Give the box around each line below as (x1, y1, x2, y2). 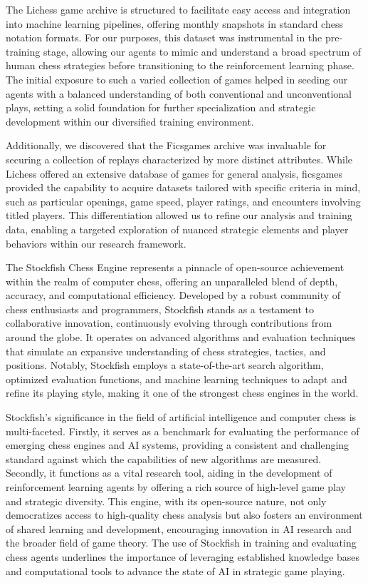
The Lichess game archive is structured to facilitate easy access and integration (6, 2, 351, 16)
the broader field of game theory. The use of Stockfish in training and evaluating (6, 535, 357, 550)
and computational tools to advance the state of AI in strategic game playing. (6, 563, 345, 578)
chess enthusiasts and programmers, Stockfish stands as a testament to (6, 301, 314, 316)
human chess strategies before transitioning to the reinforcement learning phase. (6, 58, 354, 73)
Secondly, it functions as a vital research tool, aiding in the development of (6, 465, 332, 480)
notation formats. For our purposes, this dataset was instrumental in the (6, 30, 322, 45)
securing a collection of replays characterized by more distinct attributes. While (6, 151, 353, 166)
